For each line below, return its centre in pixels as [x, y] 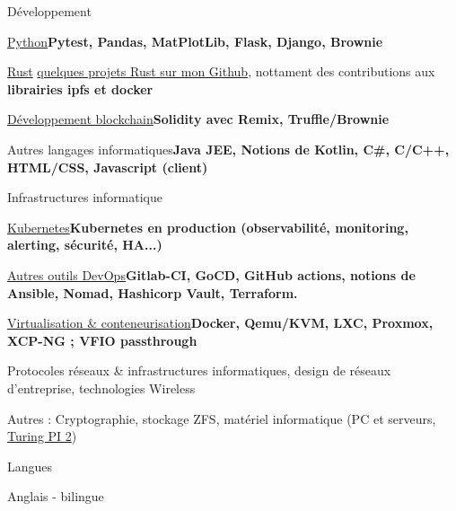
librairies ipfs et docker [80, 88]
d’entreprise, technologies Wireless [101, 388]
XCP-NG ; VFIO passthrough [102, 340]
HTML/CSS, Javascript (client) [108, 167]
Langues [30, 466]
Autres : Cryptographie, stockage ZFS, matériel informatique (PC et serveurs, [222, 418]
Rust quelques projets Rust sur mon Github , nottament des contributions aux [221, 71]
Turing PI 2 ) [42, 436]
